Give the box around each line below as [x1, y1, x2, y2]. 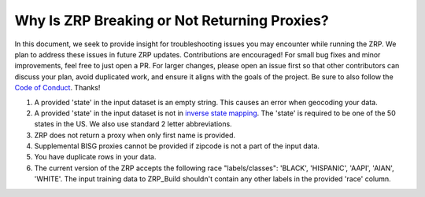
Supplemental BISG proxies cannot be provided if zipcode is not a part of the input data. [34, 141, 320, 151]
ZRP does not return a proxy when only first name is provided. [34, 130, 236, 140]
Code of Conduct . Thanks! [14, 83, 101, 93]
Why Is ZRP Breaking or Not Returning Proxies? [14, 12, 330, 29]
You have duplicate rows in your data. [34, 152, 157, 162]
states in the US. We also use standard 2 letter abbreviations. [34, 119, 232, 129]
